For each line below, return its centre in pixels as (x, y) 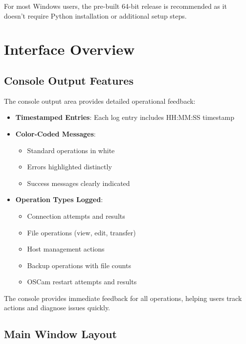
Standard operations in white (71, 150)
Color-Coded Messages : (56, 133)
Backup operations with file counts (79, 265)
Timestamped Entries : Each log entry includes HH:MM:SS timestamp (125, 117)
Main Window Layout (60, 334)
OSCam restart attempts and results (82, 282)
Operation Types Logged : (59, 199)
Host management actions (66, 249)
